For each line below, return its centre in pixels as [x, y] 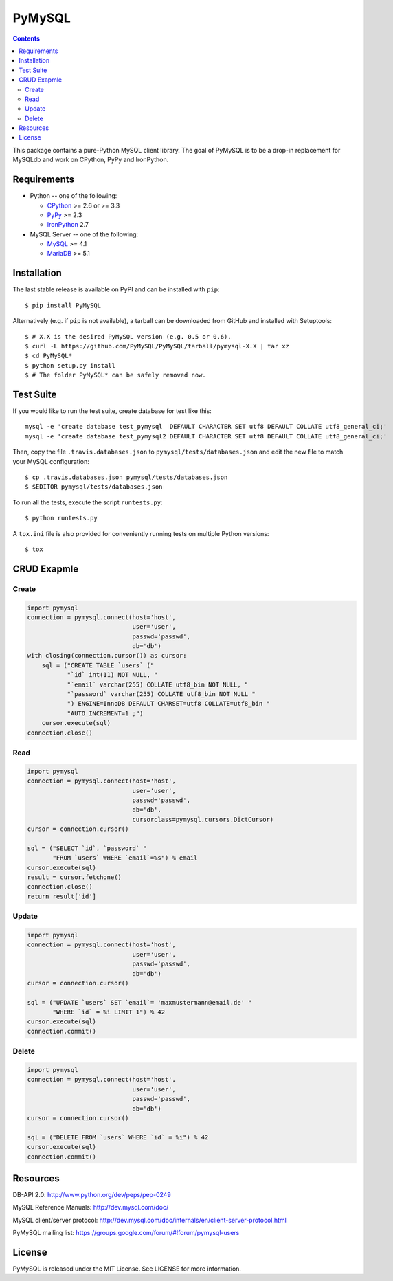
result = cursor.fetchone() [74, 877]
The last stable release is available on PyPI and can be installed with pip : [116, 289]
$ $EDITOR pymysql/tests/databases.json [94, 487]
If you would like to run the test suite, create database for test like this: [112, 411]
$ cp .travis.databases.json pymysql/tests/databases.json [126, 477]
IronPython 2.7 [68, 225]
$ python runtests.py [61, 518]
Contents [26, 38]
